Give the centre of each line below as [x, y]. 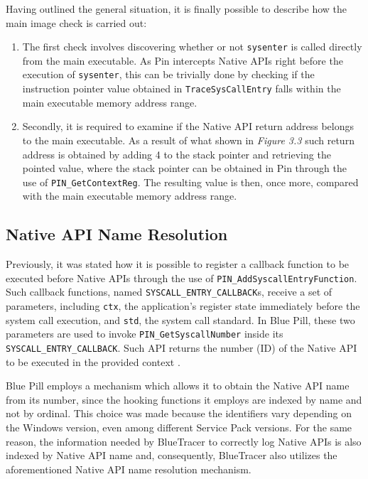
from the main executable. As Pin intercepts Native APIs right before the [183, 60]
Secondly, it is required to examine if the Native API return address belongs [188, 126]
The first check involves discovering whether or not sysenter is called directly [192, 47]
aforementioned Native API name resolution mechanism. [129, 469]
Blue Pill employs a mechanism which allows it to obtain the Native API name [178, 386]
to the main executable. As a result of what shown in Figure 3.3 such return [188, 140]
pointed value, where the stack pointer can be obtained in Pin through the [184, 168]
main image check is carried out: [76, 22]
